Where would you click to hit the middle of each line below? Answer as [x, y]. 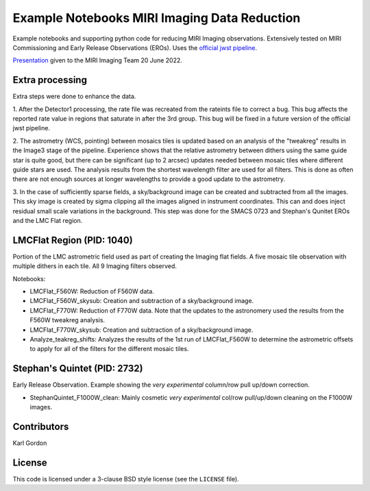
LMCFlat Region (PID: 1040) [73, 240]
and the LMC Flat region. [48, 220]
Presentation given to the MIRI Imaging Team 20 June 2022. [98, 60]
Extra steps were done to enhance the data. [74, 97]
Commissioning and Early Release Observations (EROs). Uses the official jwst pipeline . [135, 47]
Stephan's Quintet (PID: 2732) [78, 369]
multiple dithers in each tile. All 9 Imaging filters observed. [95, 266]
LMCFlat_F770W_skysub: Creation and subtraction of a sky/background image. [141, 330]
